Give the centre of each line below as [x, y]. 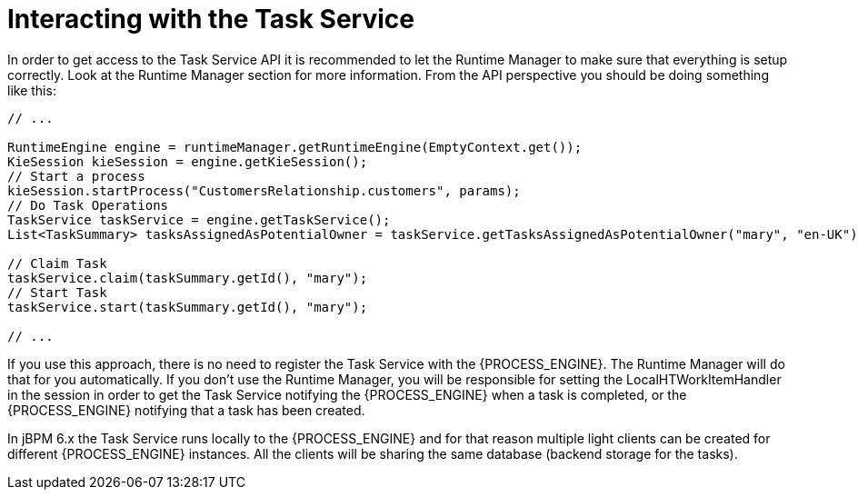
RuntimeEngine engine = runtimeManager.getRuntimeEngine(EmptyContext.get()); [295, 147]
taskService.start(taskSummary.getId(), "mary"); [188, 307]
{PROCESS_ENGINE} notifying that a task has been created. [186, 410]
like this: [32, 90]
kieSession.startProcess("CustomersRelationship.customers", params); [264, 190]
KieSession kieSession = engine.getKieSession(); [188, 161]
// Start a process [76, 176]
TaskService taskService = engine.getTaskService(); [199, 219]
